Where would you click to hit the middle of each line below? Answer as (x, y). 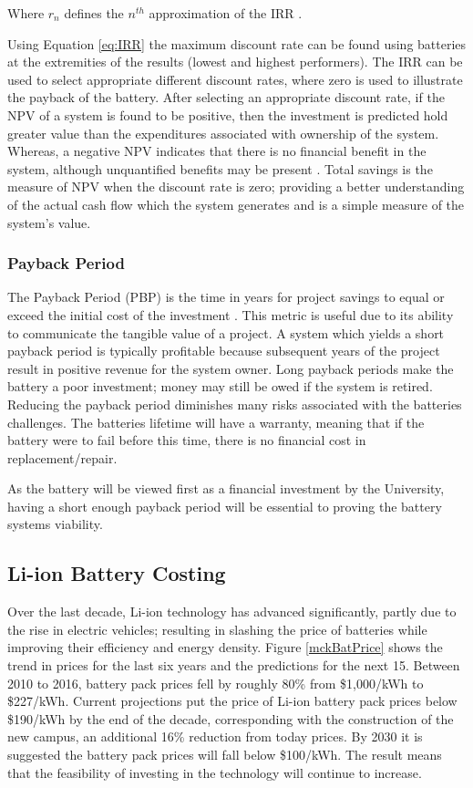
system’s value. (49, 222)
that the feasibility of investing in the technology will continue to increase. (215, 772)
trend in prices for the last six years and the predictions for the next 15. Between (234, 665)
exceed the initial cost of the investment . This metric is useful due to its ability (231, 314)
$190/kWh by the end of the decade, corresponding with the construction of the (231, 718)
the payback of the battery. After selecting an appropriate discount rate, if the (226, 97)
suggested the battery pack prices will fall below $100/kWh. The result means (225, 755)
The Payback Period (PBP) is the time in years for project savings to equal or (226, 297)
